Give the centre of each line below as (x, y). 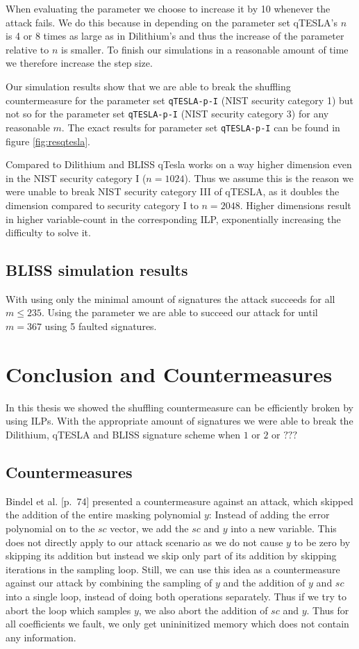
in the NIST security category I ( (76, 178)
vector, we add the (149, 528)
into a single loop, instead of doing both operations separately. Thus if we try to (176, 596)
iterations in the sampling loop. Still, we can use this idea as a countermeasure (173, 569)
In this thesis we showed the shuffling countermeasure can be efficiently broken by (180, 407)
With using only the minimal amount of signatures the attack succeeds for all (170, 298)
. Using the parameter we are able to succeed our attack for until (179, 312)
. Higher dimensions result (295, 205)
